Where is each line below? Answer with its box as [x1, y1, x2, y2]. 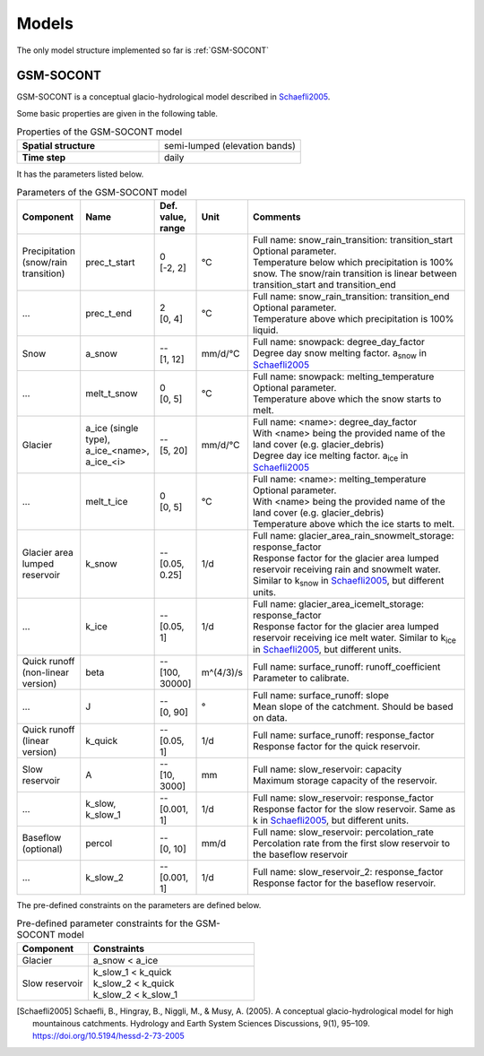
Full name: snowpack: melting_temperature [252, 370, 435, 383]
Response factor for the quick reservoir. [252, 740, 421, 752]
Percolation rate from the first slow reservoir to [252, 836, 450, 849]
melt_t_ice [85, 496, 129, 508]
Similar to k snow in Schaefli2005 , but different [252, 575, 445, 589]
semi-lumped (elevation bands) [163, 139, 296, 151]
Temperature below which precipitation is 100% [252, 256, 454, 269]
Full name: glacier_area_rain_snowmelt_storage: [252, 530, 454, 542]
